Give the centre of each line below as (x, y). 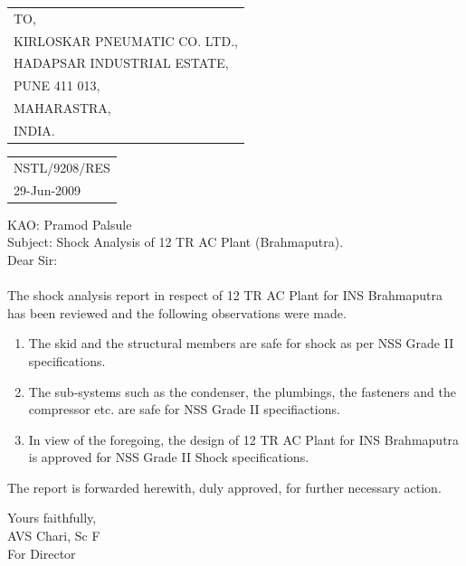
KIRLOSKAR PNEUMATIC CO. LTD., (126, 40)
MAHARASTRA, (62, 108)
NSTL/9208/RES (62, 167)
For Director (42, 553)
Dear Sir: (33, 259)
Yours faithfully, (52, 518)
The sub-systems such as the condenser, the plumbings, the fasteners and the (242, 391)
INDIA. (34, 130)
